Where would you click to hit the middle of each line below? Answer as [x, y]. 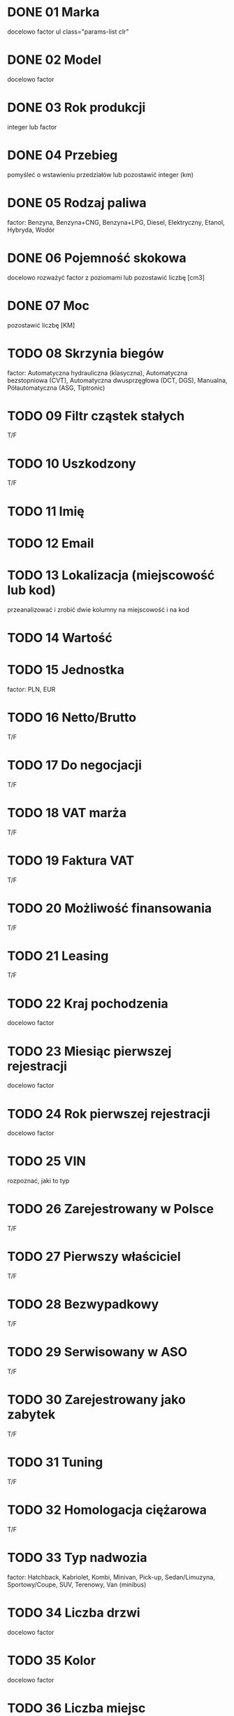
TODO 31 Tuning [55, 1462]
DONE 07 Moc [48, 306]
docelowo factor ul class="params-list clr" [68, 32]
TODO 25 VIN [46, 1161]
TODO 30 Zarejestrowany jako [97, 1400]
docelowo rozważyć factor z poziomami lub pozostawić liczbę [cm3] [106, 277]
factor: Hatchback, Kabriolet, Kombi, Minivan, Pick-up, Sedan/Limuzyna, [111, 1577]
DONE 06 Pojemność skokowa [97, 258]
